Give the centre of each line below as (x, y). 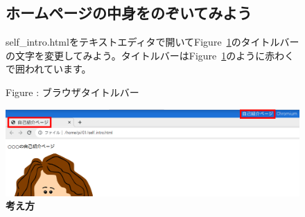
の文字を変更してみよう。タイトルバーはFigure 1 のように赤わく (150, 55)
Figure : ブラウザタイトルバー (72, 92)
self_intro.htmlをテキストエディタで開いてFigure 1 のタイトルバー (152, 42)
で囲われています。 (49, 69)
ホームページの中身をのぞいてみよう (129, 13)
